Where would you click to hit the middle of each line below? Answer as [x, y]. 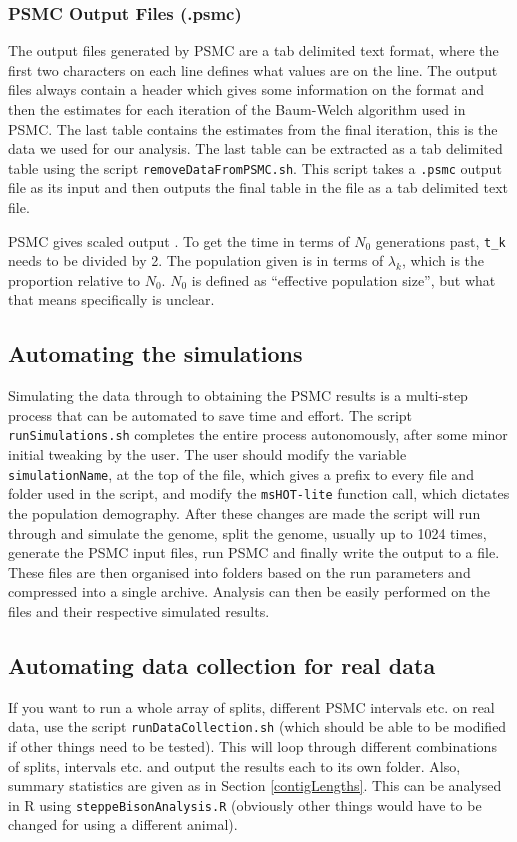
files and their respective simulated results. [139, 610]
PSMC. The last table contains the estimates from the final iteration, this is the [253, 128]
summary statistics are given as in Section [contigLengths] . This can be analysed [255, 785]
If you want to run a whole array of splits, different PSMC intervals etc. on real [251, 706]
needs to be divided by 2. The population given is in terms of [196, 260]
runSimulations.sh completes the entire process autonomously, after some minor [258, 434]
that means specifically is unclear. [111, 299]
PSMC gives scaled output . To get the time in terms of [179, 240]
